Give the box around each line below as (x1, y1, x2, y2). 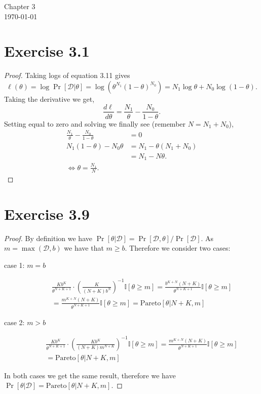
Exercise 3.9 (4, 203, 90, 224)
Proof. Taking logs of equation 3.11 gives (4, 70, 130, 81)
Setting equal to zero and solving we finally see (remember (4, 118, 186, 129)
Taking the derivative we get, (4, 93, 95, 104)
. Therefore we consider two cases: (125, 243, 231, 253)
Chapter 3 (4, 1, 35, 11)
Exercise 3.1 (4, 41, 90, 61)
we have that (64, 243, 104, 253)
